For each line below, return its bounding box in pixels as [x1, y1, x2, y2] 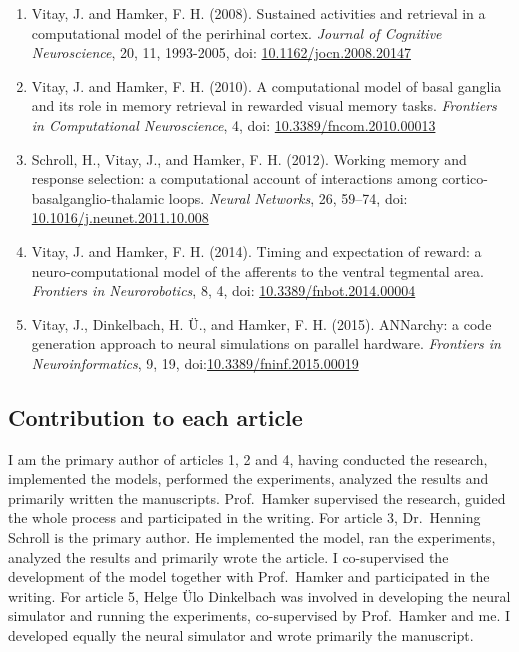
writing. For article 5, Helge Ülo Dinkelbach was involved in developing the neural [8, 585, 511, 606]
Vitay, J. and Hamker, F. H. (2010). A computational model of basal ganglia [31, 75, 502, 96]
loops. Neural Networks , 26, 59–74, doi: [168, 187, 408, 208]
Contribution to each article [8, 401, 303, 432]
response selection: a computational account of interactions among [31, 168, 438, 189]
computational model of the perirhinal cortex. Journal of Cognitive [31, 22, 442, 43]
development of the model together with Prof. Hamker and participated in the [8, 566, 490, 587]
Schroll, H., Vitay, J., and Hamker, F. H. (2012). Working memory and [31, 148, 467, 169]
